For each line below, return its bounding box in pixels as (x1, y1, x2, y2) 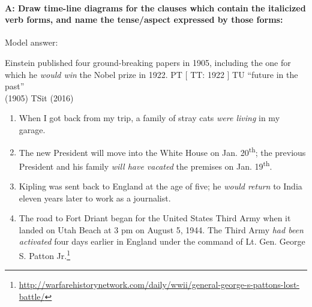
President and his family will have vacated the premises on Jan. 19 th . (19, 158, 272, 172)
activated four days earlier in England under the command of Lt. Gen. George (19, 235, 305, 248)
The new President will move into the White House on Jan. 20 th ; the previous (19, 144, 306, 158)
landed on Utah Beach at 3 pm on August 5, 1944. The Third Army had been (19, 223, 304, 236)
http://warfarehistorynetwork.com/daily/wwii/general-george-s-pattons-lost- (19, 278, 300, 291)
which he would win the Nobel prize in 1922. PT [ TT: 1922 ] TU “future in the (5, 68, 298, 80)
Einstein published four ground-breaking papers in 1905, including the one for (5, 56, 291, 68)
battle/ (19, 290, 45, 302)
